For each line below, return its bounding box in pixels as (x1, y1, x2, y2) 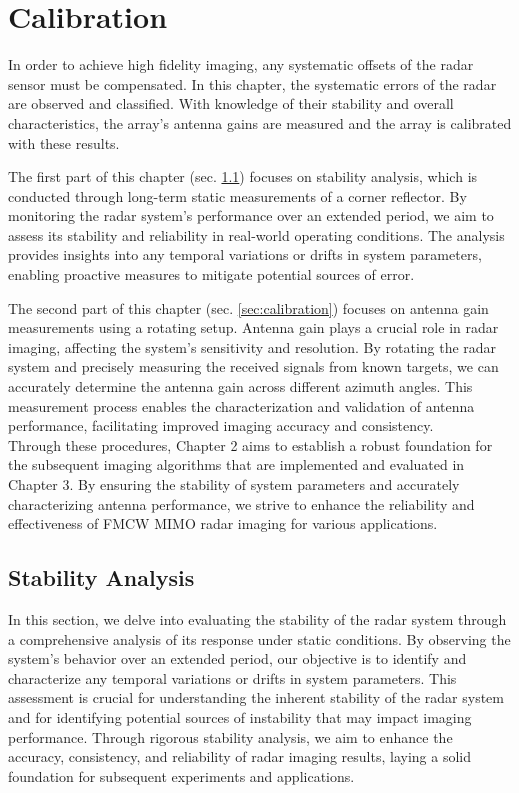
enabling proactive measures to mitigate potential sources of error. (8, 264, 415, 285)
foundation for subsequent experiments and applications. (8, 765, 355, 786)
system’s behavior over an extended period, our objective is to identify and (8, 648, 467, 669)
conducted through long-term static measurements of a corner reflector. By (8, 185, 467, 206)
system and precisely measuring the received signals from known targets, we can (8, 356, 499, 377)
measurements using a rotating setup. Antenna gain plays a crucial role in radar (8, 317, 499, 338)
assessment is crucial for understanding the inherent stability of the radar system (8, 687, 504, 708)
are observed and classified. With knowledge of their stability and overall (8, 93, 454, 114)
